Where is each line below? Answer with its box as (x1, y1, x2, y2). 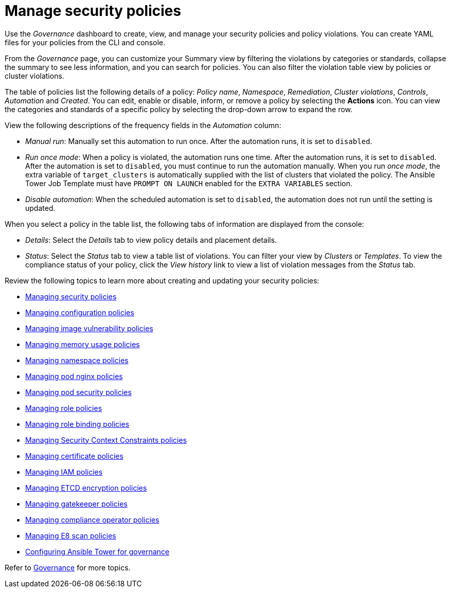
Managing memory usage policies (25, 339, 140, 349)
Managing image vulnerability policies (25, 324, 153, 333)
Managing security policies (25, 292, 117, 301)
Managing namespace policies (25, 355, 129, 365)
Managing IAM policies (25, 467, 103, 476)
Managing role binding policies (25, 419, 130, 428)
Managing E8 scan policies (25, 531, 116, 540)
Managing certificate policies (25, 451, 123, 460)
